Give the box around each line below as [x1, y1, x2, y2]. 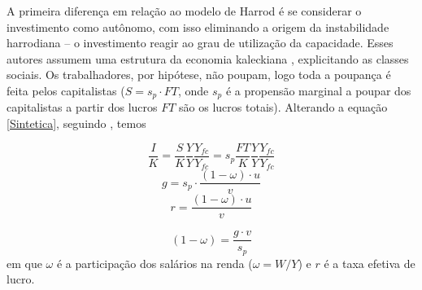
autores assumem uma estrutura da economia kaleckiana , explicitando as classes [7, 50, 409, 67]
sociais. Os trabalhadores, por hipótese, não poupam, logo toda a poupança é [7, 66, 391, 83]
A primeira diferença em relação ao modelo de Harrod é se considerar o [7, 2, 362, 19]
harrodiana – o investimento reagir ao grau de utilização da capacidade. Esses [7, 34, 394, 51]
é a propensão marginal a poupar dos [225, 81, 411, 99]
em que [7, 254, 42, 271]
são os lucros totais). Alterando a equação [179, 99, 388, 116]
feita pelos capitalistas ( [7, 81, 125, 99]
